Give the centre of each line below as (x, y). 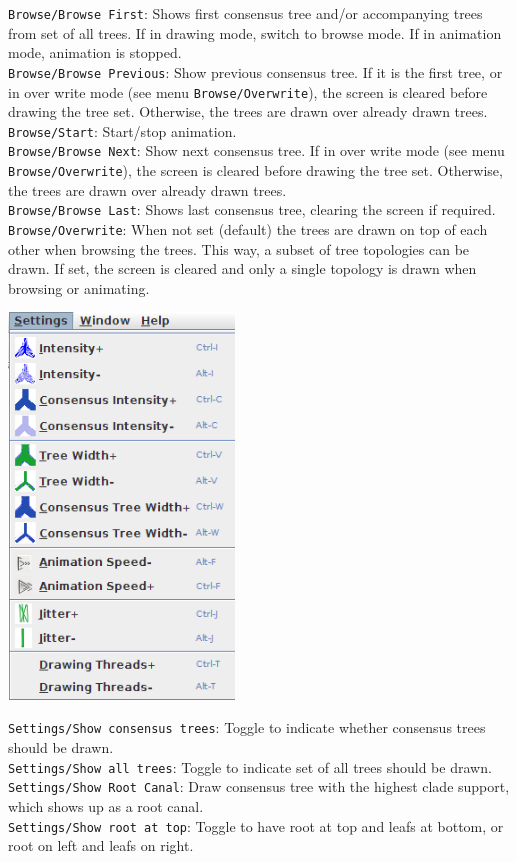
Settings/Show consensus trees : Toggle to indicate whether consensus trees (247, 727)
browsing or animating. (79, 287)
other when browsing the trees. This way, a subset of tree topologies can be (239, 248)
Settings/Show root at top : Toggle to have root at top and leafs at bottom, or (256, 825)
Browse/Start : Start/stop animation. (122, 130)
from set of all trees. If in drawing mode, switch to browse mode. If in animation (255, 32)
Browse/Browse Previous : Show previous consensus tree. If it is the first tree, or (255, 71)
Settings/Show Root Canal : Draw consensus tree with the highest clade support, (259, 786)
